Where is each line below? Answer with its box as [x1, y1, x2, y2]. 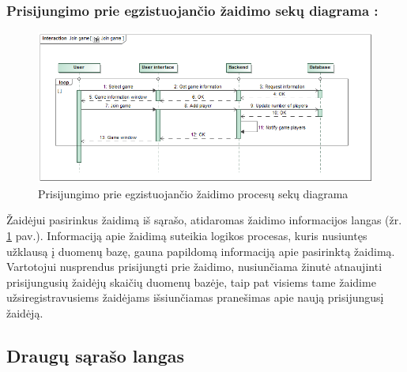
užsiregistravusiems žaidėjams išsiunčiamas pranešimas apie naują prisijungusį [6, 289, 384, 306]
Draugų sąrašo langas [6, 343, 184, 367]
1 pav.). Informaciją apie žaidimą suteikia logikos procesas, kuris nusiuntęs [6, 227, 367, 243]
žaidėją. [6, 304, 43, 321]
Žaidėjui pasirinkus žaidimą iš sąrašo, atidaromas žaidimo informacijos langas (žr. [6, 212, 402, 228]
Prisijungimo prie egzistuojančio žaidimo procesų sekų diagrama [38, 185, 349, 201]
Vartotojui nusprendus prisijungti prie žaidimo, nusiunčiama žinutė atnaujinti [6, 258, 383, 275]
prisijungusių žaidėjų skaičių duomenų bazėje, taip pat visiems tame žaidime [6, 273, 376, 290]
